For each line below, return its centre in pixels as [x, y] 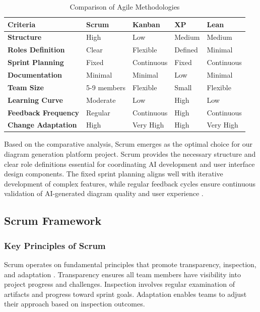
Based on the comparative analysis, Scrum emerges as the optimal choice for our [128, 144]
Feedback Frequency [44, 112]
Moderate [101, 100]
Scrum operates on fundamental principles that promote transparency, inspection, [130, 264]
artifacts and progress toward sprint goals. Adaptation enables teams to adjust [125, 294]
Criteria [22, 24]
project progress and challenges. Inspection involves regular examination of [119, 284]
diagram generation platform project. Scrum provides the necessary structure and [130, 154]
